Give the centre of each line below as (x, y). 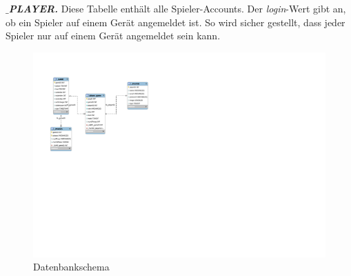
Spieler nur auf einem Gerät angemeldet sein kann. (113, 36)
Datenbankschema (71, 267)
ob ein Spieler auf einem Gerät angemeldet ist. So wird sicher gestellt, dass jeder (175, 22)
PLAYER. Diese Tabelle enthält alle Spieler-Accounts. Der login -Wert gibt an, (177, 8)
